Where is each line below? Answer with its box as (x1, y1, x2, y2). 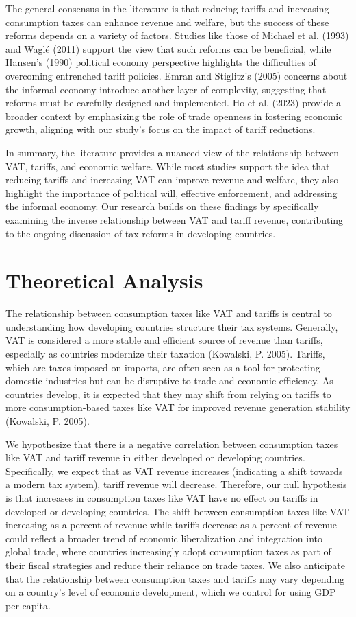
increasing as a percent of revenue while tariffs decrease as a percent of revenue (5, 517, 337, 532)
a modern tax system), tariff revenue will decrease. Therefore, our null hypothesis (5, 477, 347, 491)
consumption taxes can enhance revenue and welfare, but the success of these (5, 14, 329, 29)
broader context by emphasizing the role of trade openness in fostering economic (5, 108, 343, 123)
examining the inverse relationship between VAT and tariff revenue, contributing (5, 212, 344, 226)
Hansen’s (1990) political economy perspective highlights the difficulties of (5, 55, 316, 69)
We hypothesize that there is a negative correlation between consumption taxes (5, 436, 338, 451)
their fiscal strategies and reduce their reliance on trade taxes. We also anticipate (5, 557, 346, 572)
